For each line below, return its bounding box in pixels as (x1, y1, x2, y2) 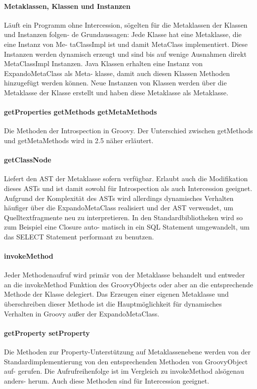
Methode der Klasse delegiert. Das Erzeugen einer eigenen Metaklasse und (4, 289, 229, 299)
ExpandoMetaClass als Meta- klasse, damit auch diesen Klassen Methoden (4, 68, 230, 78)
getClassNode (4, 155, 51, 165)
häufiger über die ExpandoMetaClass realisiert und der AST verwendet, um (4, 202, 233, 213)
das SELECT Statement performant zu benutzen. (4, 231, 154, 241)
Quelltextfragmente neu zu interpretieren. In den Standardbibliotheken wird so (4, 212, 243, 222)
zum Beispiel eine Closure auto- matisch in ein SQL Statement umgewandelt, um (4, 222, 250, 232)
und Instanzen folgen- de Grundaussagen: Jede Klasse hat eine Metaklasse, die (4, 29, 242, 39)
